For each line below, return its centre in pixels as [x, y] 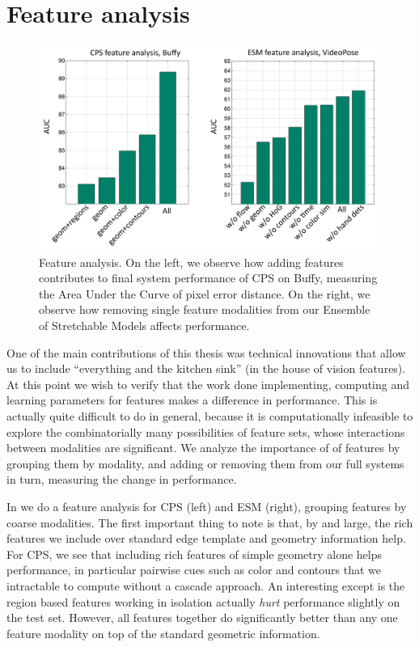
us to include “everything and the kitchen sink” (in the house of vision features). [206, 368]
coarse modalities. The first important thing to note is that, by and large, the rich [210, 522]
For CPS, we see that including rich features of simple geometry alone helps [195, 554]
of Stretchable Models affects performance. [144, 326]
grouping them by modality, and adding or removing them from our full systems [205, 463]
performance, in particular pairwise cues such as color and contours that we [194, 570]
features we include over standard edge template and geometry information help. [206, 538]
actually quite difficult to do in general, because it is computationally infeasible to [210, 416]
